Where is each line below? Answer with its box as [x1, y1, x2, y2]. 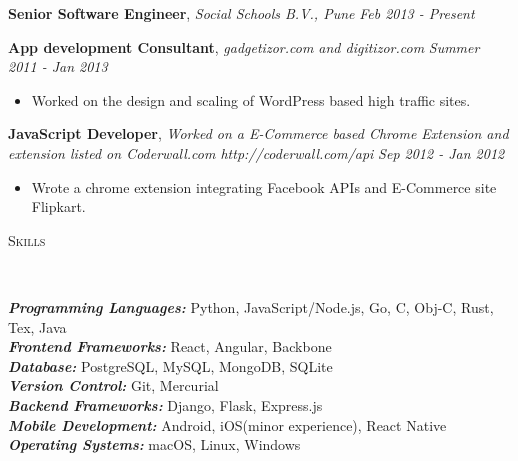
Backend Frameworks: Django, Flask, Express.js [8, 394, 323, 415]
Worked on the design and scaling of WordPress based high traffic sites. [31, 89, 471, 110]
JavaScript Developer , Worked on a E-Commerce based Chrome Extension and [8, 123, 509, 144]
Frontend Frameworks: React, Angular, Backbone [8, 336, 332, 357]
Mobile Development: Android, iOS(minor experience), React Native [8, 414, 447, 435]
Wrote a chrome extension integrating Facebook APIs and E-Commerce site [31, 176, 497, 197]
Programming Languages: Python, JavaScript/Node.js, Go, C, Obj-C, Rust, [8, 296, 494, 317]
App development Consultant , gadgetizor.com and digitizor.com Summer [8, 36, 480, 57]
